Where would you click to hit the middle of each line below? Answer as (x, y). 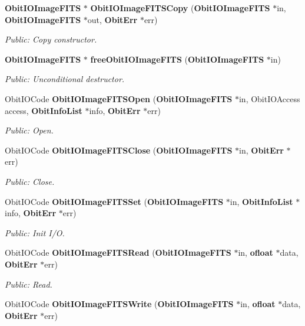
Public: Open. (29, 130)
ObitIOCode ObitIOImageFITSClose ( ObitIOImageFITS (119, 150)
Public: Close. (30, 181)
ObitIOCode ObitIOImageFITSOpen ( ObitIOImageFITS (119, 98)
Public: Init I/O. (35, 232)
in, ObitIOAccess (269, 98)
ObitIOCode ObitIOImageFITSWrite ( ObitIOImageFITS (119, 304)
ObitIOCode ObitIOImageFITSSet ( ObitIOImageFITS (114, 201)
